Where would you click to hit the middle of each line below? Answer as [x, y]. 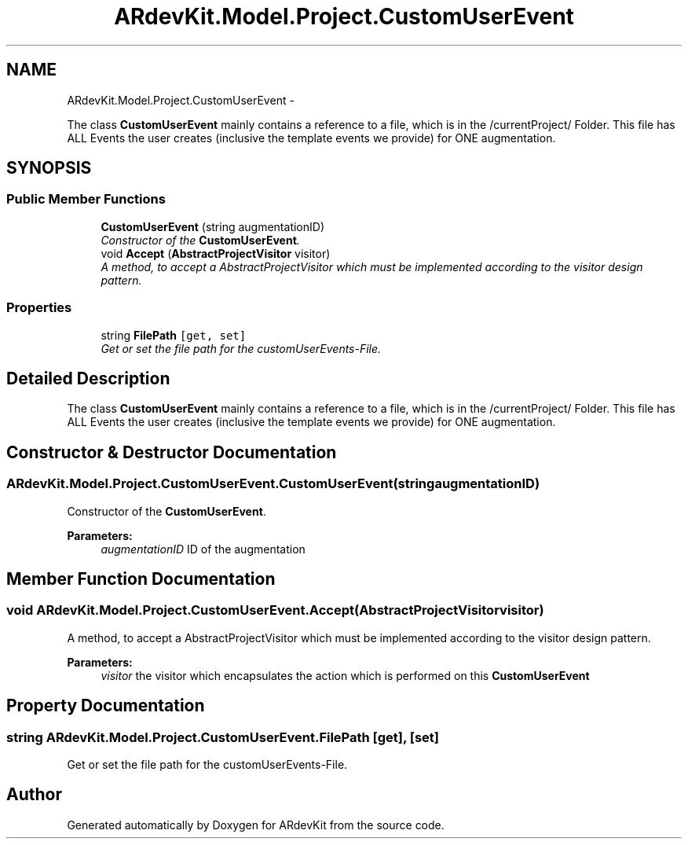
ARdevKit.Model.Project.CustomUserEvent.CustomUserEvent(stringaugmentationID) [273, 484]
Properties [39, 308]
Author [34, 795]
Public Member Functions [86, 199]
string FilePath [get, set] [174, 335]
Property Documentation [106, 706]
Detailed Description [88, 378]
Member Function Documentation [141, 579]
